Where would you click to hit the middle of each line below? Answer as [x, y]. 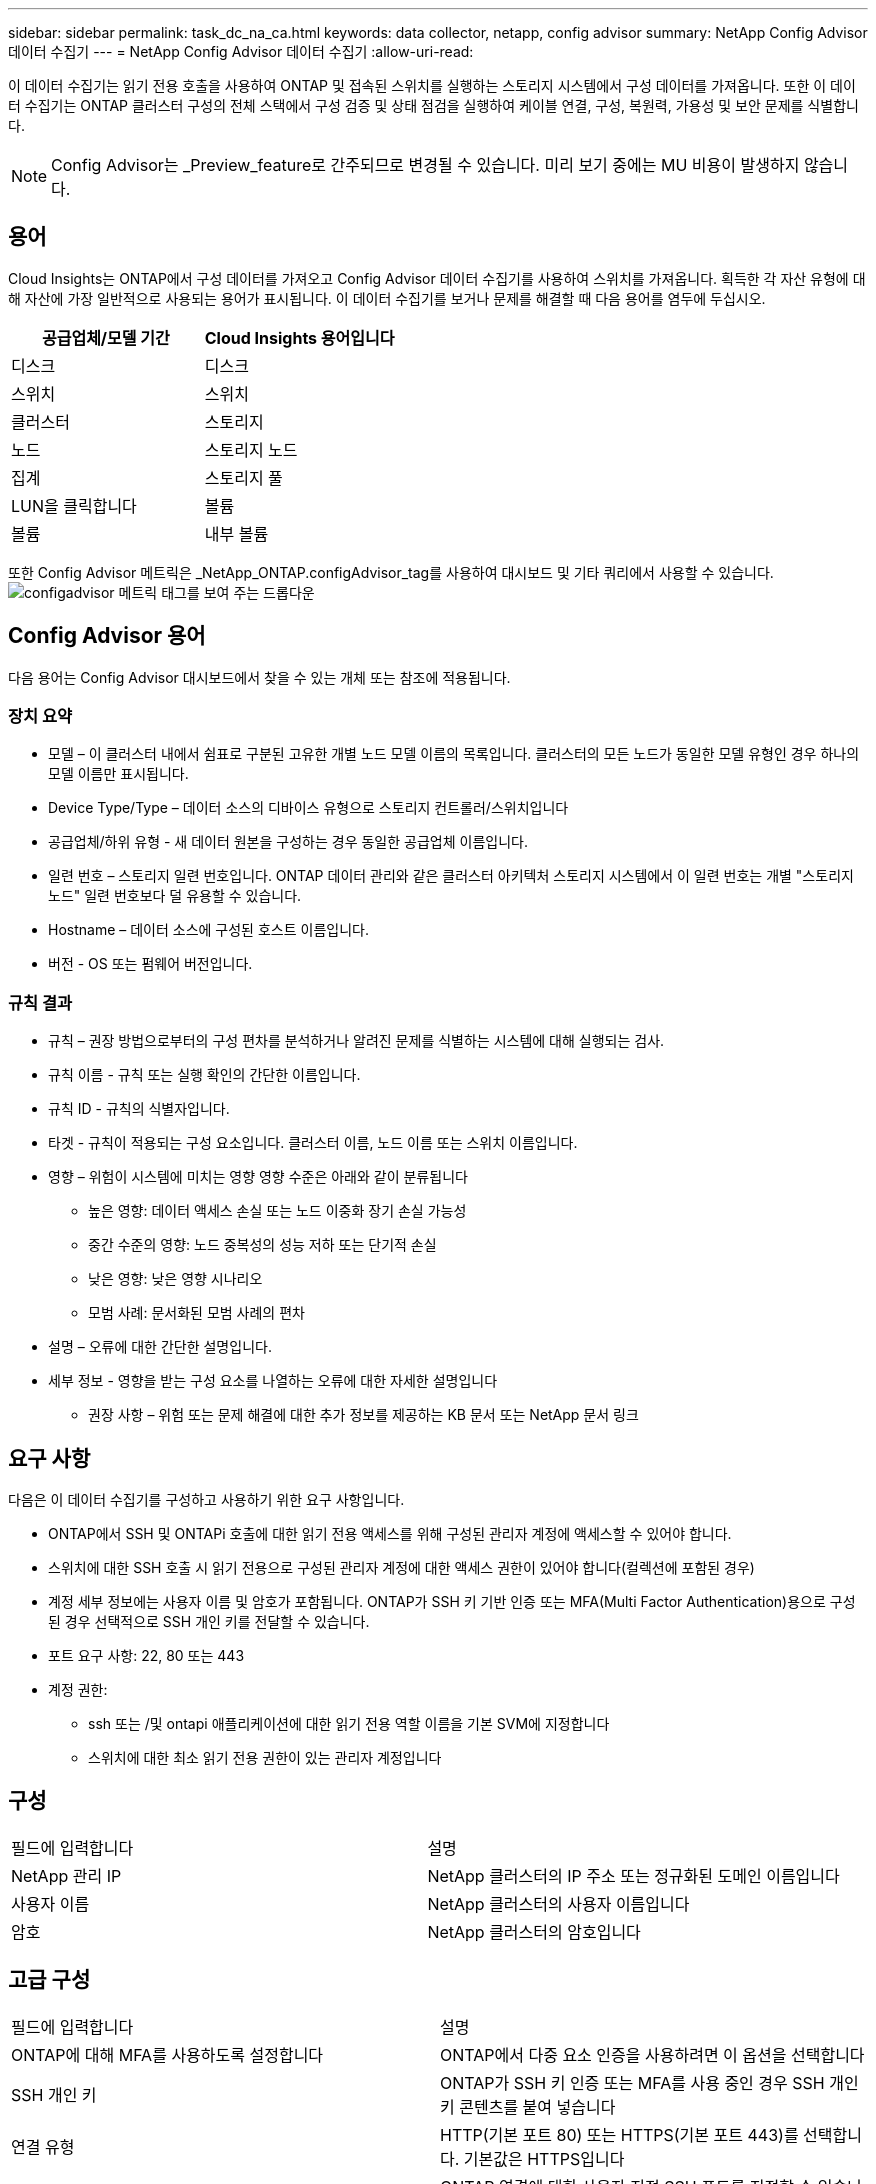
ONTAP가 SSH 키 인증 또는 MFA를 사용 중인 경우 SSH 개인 [649, 2082]
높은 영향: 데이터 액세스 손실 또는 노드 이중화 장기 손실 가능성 [277, 1211]
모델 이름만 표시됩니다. [118, 774]
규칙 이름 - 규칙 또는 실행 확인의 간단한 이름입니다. [204, 1075]
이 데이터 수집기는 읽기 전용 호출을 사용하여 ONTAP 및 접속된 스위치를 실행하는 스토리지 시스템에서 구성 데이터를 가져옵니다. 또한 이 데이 [432, 85]
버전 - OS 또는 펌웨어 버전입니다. [150, 964]
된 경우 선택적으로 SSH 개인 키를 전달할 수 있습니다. [209, 1622]
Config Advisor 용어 [107, 636]
